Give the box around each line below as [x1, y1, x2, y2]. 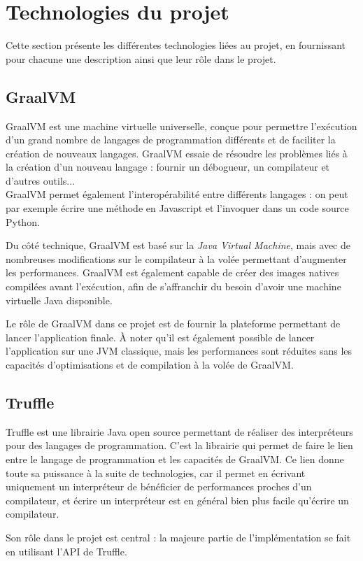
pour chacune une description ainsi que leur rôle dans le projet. [6, 51, 276, 66]
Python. [6, 214, 40, 229]
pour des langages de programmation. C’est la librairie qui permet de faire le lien [6, 438, 353, 453]
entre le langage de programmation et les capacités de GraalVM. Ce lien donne [6, 452, 344, 466]
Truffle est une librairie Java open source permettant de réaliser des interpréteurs [6, 424, 353, 439]
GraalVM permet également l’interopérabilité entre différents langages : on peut [6, 187, 348, 201]
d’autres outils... [6, 173, 75, 187]
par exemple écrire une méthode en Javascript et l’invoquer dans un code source [6, 201, 349, 215]
